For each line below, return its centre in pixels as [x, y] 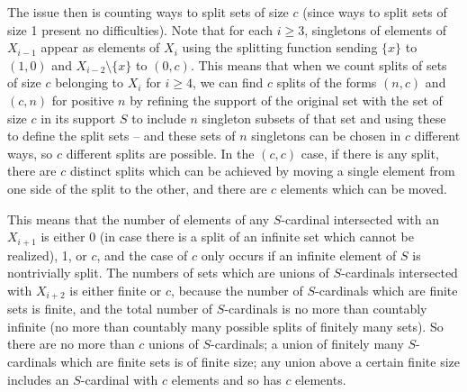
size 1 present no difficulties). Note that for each [140, 29]
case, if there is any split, [370, 153]
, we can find [228, 82]
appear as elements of [100, 47]
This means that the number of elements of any [139, 219]
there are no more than [71, 344]
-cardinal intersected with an [360, 219]
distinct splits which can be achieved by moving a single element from [262, 171]
